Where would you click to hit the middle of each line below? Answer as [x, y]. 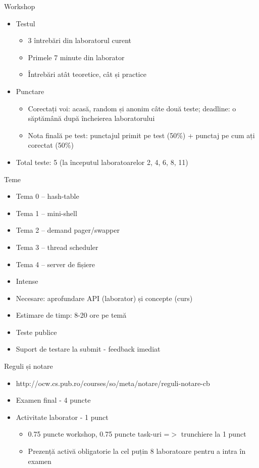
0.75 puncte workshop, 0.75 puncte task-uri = [99, 434]
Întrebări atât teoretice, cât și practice [87, 74]
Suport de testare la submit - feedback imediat [88, 349]
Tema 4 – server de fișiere [55, 264]
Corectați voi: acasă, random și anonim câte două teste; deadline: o [132, 108]
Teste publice [36, 332]
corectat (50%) [51, 145]
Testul [25, 23]
